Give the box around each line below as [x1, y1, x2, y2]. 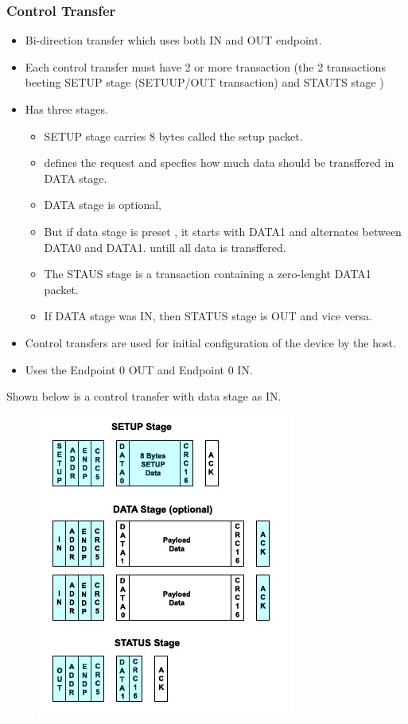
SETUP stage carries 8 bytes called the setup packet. [44, 127, 303, 144]
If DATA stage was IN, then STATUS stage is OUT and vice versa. [44, 308, 372, 324]
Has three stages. [25, 101, 108, 117]
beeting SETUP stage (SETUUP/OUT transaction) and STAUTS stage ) [25, 74, 384, 91]
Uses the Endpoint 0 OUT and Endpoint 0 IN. [25, 361, 253, 377]
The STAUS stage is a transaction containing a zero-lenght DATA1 [44, 265, 371, 282]
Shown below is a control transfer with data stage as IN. [6, 388, 282, 405]
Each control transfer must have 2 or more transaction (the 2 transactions [25, 58, 386, 75]
